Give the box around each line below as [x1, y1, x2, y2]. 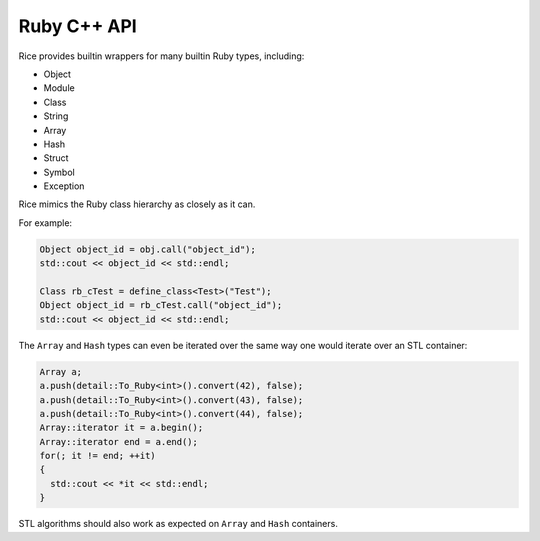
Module [43, 82, 75, 94]
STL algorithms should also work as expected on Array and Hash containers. [18, 518, 339, 530]
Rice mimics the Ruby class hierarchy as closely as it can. [18, 198, 256, 210]
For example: [18, 216, 73, 229]
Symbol [43, 166, 75, 178]
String [43, 110, 69, 122]
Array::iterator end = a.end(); [39, 436, 199, 447]
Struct [43, 152, 69, 164]
